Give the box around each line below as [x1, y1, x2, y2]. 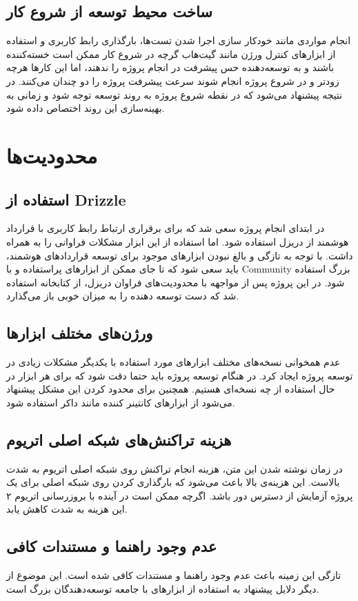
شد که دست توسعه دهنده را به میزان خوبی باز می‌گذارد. [6, 288, 239, 303]
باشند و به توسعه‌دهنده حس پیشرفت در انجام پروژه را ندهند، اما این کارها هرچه [6, 60, 335, 75]
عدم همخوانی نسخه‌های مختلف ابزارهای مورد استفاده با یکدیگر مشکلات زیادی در [6, 355, 341, 369]
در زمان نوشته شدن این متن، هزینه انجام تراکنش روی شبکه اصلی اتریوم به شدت [6, 461, 343, 475]
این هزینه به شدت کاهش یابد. [6, 502, 128, 516]
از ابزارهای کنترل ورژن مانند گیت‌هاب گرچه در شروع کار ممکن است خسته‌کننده [6, 46, 336, 61]
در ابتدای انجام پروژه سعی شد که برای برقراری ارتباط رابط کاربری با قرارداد [6, 221, 325, 235]
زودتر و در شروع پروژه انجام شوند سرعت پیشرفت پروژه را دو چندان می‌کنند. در [6, 73, 339, 88]
